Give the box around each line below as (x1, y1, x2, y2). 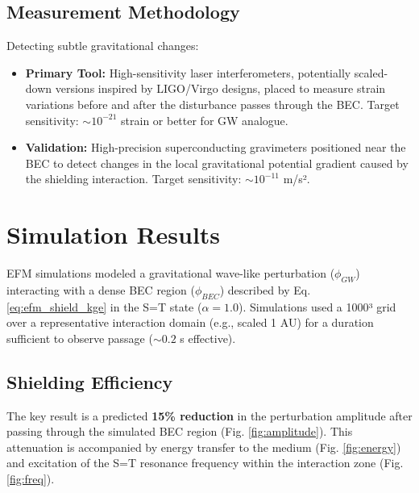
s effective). (180, 329, 236, 346)
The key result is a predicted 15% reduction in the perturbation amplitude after (6, 407, 413, 424)
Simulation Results (6, 218, 221, 251)
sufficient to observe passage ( (6, 329, 153, 346)
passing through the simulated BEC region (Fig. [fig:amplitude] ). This (6, 423, 353, 440)
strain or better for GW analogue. (121, 111, 288, 128)
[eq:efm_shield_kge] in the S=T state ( (6, 298, 202, 315)
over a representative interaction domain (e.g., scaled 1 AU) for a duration (6, 314, 374, 331)
